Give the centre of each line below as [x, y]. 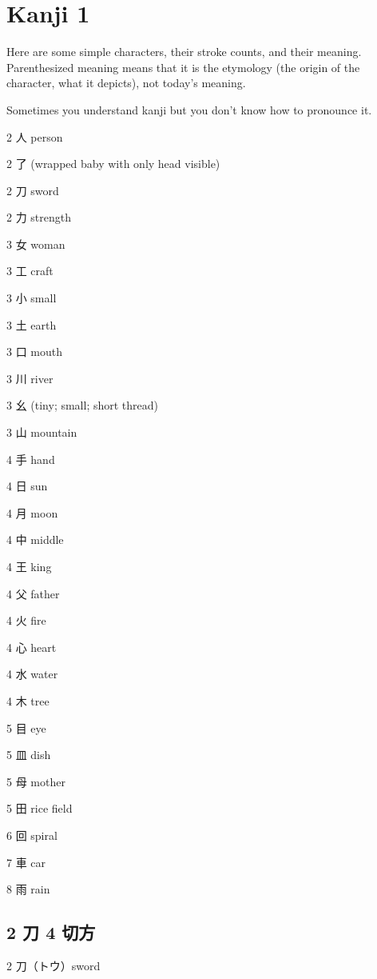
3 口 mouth [34, 352]
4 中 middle [35, 539]
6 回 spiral [32, 835]
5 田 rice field [40, 808]
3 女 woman [36, 244]
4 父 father [33, 593]
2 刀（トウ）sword [54, 965]
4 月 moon [32, 512]
